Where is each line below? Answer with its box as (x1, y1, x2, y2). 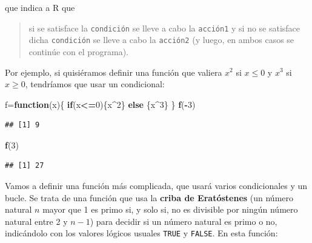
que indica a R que (5, 1, 75, 13)
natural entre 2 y (5, 215, 68, 227)
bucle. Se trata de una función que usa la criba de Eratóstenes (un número (5, 191, 294, 204)
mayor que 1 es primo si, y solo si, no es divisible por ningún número (42, 203, 298, 216)
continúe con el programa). (28, 45, 128, 58)
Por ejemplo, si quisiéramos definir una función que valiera (5, 65, 222, 78)
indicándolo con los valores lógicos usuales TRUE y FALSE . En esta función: (5, 227, 278, 239)
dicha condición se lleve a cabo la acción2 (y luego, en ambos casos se (28, 33, 294, 46)
